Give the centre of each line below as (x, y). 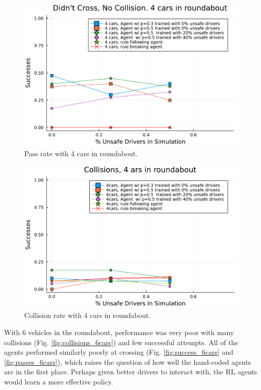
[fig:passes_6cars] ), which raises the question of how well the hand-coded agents (128, 362)
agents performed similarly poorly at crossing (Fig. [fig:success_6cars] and (119, 352)
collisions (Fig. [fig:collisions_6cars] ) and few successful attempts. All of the (121, 342)
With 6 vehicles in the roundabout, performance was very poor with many (119, 332)
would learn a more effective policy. (59, 381)
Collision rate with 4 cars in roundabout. (88, 315)
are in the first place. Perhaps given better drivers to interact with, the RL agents (131, 372)
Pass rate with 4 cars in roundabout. (81, 153)
